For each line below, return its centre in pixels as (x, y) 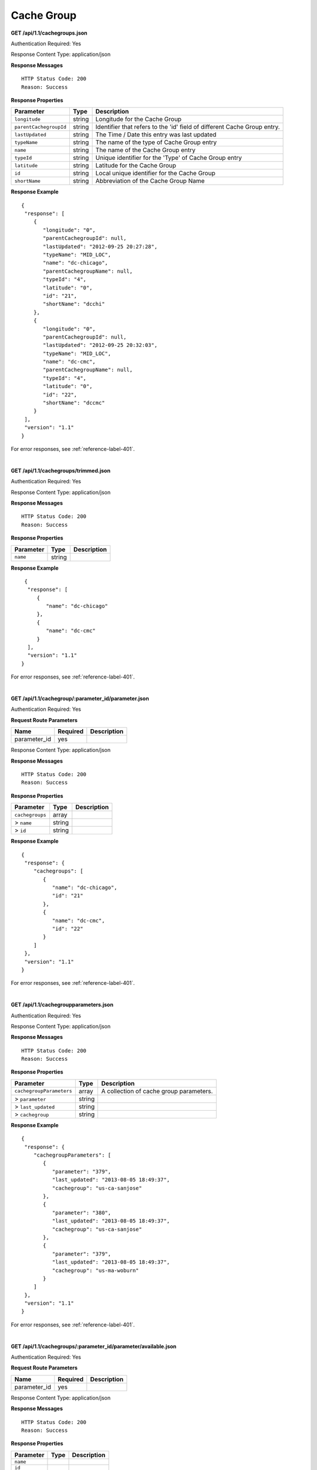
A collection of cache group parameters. (157, 1091)
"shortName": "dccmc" (74, 403)
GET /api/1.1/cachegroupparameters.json (62, 1005)
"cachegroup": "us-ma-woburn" (95, 1270)
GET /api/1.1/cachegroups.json (49, 33)
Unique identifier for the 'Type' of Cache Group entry (168, 158)
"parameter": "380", (82, 1212)
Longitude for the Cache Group (139, 119)
